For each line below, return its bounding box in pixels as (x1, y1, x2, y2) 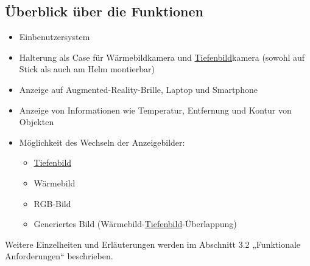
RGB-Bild (33, 197, 71, 210)
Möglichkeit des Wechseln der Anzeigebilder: (19, 135, 185, 148)
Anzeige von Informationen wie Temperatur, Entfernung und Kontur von (19, 103, 292, 116)
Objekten (19, 115, 54, 128)
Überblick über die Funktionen (5, 2, 204, 21)
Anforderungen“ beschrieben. (5, 250, 113, 262)
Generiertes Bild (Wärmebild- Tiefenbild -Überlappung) (33, 217, 237, 230)
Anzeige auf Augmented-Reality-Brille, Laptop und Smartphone (19, 83, 258, 95)
